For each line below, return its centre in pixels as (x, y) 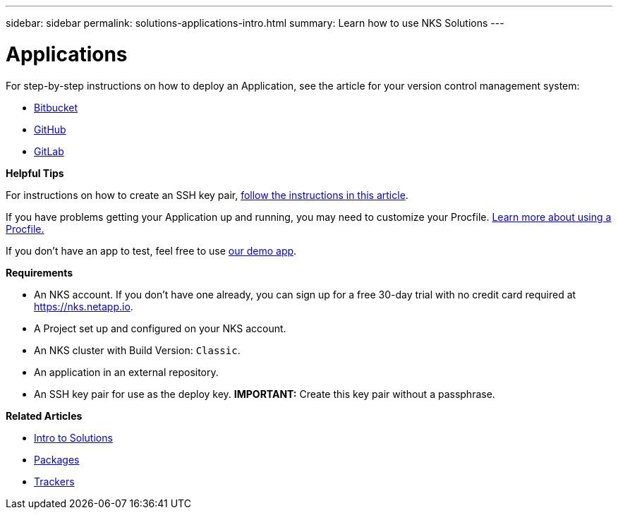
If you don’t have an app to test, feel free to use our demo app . (151, 250)
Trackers (54, 481)
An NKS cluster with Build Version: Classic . (137, 350)
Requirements (40, 272)
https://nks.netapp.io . (84, 306)
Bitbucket (56, 107)
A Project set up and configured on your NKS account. (160, 328)
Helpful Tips (35, 173)
